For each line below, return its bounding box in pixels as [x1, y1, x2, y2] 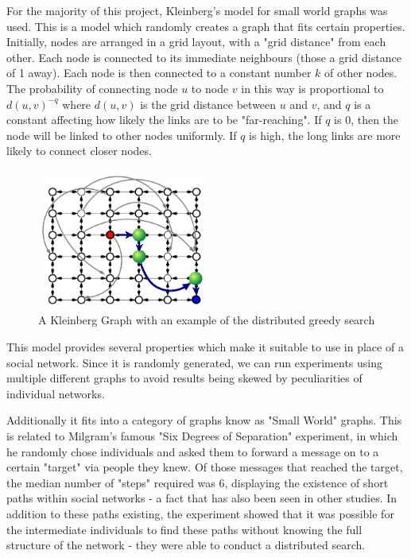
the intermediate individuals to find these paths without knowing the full [6, 521, 363, 537]
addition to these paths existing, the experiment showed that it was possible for [6, 505, 394, 521]
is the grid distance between [140, 95, 277, 112]
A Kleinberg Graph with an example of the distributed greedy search [38, 312, 375, 328]
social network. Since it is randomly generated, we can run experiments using [6, 354, 382, 370]
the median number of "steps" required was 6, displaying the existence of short [6, 474, 389, 490]
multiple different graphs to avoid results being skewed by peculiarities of [6, 370, 363, 386]
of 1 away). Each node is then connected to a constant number [6, 64, 312, 81]
